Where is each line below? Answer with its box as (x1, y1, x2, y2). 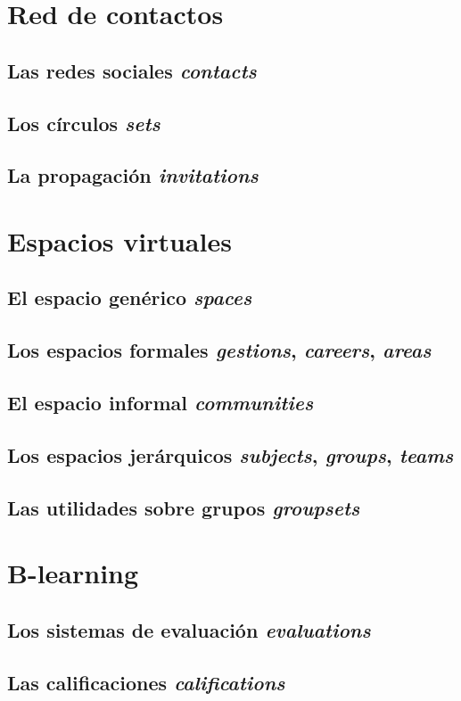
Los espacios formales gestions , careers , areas (7, 336, 432, 364)
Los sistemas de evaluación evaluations (7, 615, 371, 643)
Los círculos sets (7, 109, 161, 136)
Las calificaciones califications (7, 668, 285, 696)
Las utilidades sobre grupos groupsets (7, 493, 360, 521)
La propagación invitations (7, 161, 259, 189)
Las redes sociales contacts (7, 56, 257, 84)
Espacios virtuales (7, 222, 232, 259)
